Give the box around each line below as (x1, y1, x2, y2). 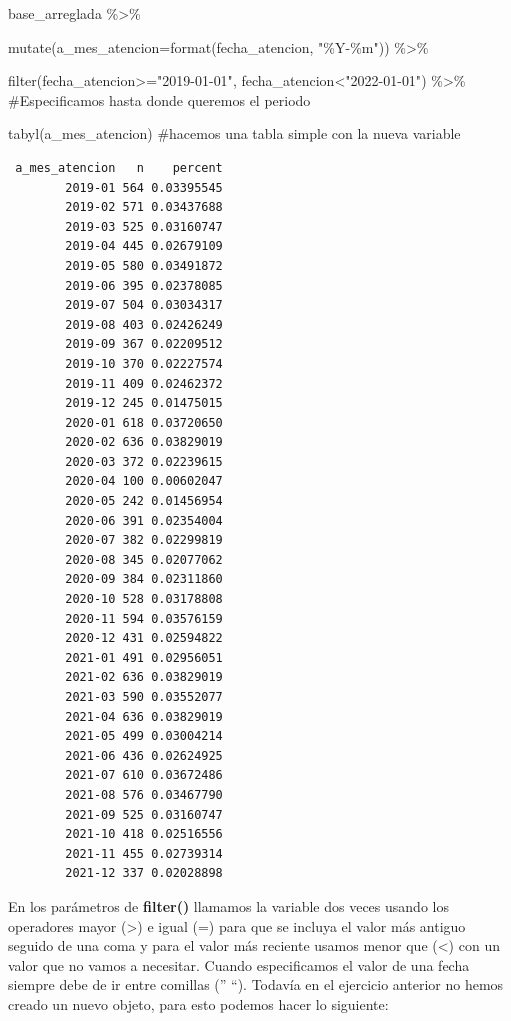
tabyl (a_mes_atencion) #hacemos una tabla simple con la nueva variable (8, 123, 461, 144)
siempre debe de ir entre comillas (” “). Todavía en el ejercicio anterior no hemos (8, 974, 504, 995)
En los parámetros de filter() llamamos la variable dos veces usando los (8, 895, 449, 916)
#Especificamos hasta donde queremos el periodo (8, 89, 311, 110)
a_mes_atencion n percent (15, 160, 223, 175)
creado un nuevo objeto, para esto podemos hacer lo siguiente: (8, 993, 389, 1014)
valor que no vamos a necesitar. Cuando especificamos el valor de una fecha (8, 954, 470, 975)
